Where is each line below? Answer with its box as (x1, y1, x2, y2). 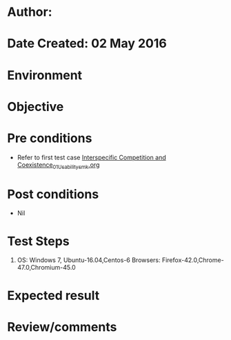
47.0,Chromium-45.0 (17, 263, 76, 272)
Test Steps (7, 233, 70, 249)
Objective (7, 99, 64, 114)
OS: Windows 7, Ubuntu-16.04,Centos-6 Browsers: (17, 256, 161, 264)
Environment (7, 67, 83, 83)
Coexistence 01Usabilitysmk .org (17, 160, 100, 170)
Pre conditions (7, 130, 92, 146)
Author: (7, 4, 53, 20)
